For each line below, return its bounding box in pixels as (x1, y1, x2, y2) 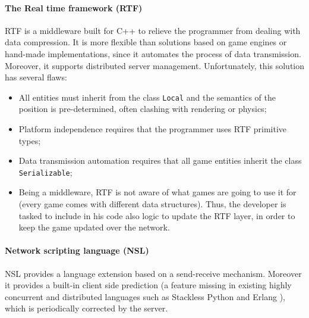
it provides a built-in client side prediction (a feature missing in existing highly (5, 279, 292, 291)
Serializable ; (18, 166, 72, 178)
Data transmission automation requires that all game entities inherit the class (18, 154, 302, 167)
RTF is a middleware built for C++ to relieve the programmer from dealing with (5, 24, 301, 36)
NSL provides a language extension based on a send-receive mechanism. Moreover (5, 267, 302, 279)
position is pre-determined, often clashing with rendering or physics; (18, 102, 267, 115)
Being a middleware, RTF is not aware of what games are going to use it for (18, 186, 297, 198)
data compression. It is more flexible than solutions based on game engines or (5, 36, 287, 48)
